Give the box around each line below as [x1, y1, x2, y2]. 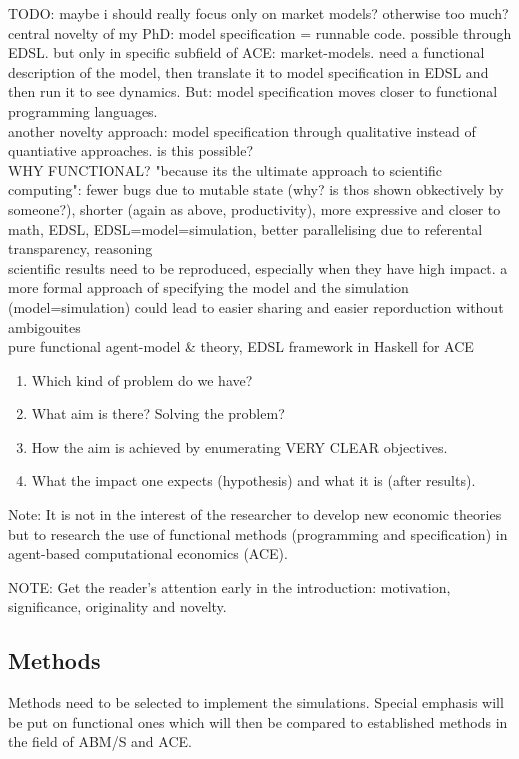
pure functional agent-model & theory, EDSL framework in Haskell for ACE [8, 336, 474, 357]
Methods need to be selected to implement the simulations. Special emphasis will [8, 692, 504, 713]
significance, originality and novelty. [8, 596, 227, 617]
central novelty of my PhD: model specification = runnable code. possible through [8, 22, 512, 43]
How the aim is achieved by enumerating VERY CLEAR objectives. [31, 436, 448, 457]
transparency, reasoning [8, 238, 153, 259]
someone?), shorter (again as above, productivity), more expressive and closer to [8, 198, 501, 219]
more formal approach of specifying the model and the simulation [8, 277, 409, 298]
